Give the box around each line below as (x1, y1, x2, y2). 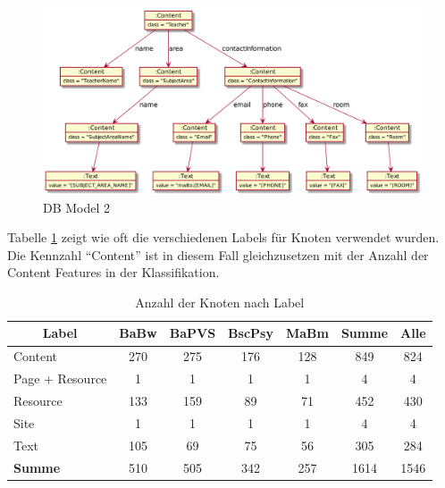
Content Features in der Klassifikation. (7, 263, 220, 282)
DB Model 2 (43, 198, 111, 216)
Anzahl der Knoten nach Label (135, 292, 305, 311)
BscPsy (228, 324, 273, 342)
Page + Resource (13, 369, 107, 388)
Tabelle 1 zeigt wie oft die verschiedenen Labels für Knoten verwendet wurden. (7, 228, 440, 247)
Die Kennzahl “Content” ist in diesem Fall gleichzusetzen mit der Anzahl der (7, 245, 429, 264)
